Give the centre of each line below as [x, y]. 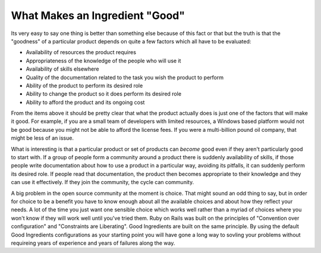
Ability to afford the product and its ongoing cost [85, 102]
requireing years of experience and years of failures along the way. [93, 243]
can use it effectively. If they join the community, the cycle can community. [103, 182]
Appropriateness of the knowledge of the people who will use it [103, 61]
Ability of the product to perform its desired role [84, 86]
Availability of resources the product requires [81, 52]
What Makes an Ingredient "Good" [98, 15]
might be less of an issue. [43, 138]
